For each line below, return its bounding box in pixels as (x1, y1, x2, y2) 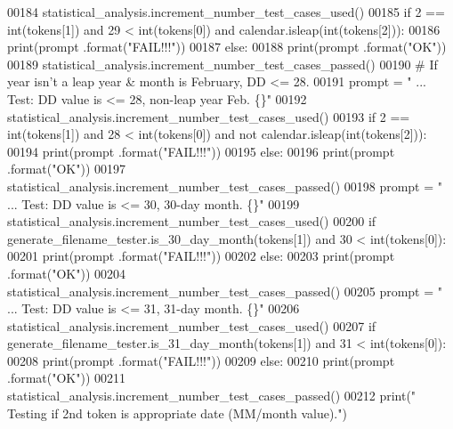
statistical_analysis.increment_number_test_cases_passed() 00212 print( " (7, 386, 417, 405)
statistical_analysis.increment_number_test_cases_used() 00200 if (7, 212, 376, 231)
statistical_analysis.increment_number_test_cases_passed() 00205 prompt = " (7, 281, 443, 300)
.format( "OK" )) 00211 (7, 368, 126, 387)
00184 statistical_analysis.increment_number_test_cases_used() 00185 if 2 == (7, 3, 445, 20)
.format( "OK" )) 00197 (7, 159, 126, 178)
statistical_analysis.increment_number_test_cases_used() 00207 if (7, 316, 376, 335)
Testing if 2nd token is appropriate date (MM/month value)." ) (7, 403, 347, 422)
